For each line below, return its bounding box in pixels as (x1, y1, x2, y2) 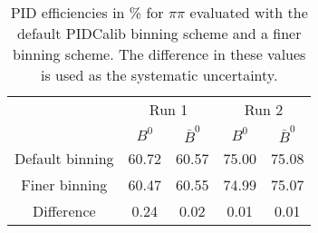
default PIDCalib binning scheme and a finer (16, 23, 302, 44)
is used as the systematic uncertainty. (41, 64, 278, 85)
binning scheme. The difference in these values (13, 44, 306, 64)
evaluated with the (189, 2, 308, 23)
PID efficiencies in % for (10, 2, 164, 23)
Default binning (14, 147, 114, 169)
